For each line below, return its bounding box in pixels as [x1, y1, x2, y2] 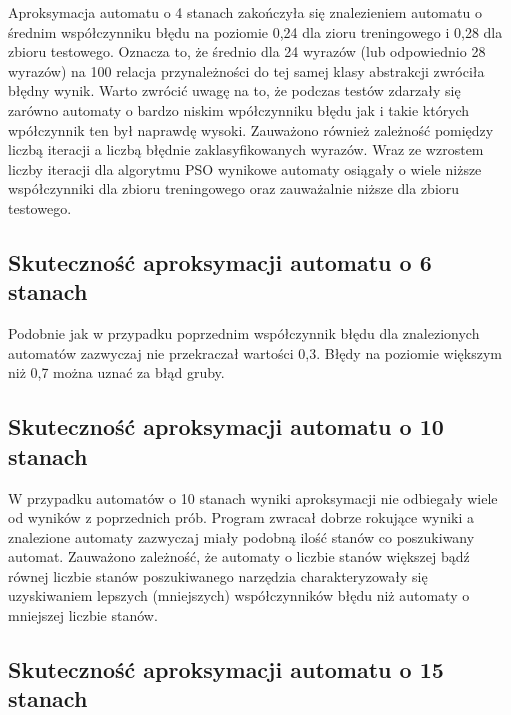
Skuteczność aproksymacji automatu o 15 [8, 654, 444, 685]
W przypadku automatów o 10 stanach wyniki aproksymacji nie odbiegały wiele [8, 487, 498, 508]
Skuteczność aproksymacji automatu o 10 [8, 411, 444, 442]
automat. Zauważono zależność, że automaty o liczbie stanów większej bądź [8, 546, 470, 567]
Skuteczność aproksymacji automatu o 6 [8, 246, 432, 277]
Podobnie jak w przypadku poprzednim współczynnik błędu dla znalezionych [8, 323, 480, 344]
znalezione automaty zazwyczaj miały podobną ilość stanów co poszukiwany [8, 526, 475, 547]
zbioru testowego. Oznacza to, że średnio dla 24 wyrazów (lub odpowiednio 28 [8, 41, 486, 62]
